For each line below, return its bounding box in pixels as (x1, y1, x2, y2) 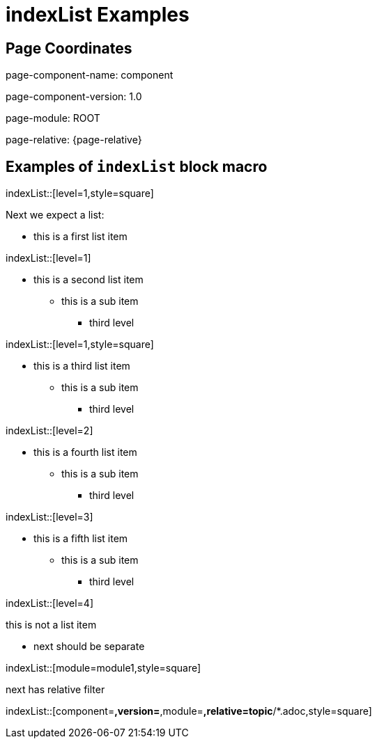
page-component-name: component (6, 69, 174, 81)
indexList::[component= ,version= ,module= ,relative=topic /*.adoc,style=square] (6, 705, 372, 718)
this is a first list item (33, 230, 128, 243)
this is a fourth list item (33, 446, 137, 459)
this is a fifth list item (33, 532, 128, 545)
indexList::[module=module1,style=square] (6, 662, 201, 674)
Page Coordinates (6, 39, 132, 57)
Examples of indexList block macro (6, 157, 268, 175)
